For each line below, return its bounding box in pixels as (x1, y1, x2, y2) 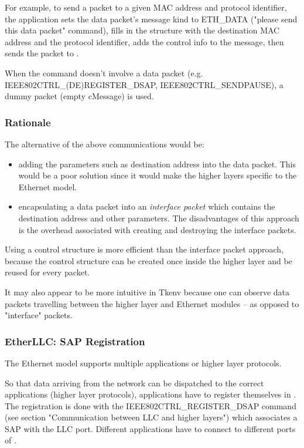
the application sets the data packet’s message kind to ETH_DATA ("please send (5, 12, 298, 25)
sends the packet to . (5, 47, 79, 59)
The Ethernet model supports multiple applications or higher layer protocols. (5, 356, 282, 369)
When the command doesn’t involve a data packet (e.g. (5, 66, 203, 79)
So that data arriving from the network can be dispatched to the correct (5, 376, 264, 389)
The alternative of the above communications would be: (5, 137, 204, 150)
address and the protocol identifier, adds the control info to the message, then (5, 35, 284, 48)
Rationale (5, 114, 51, 129)
